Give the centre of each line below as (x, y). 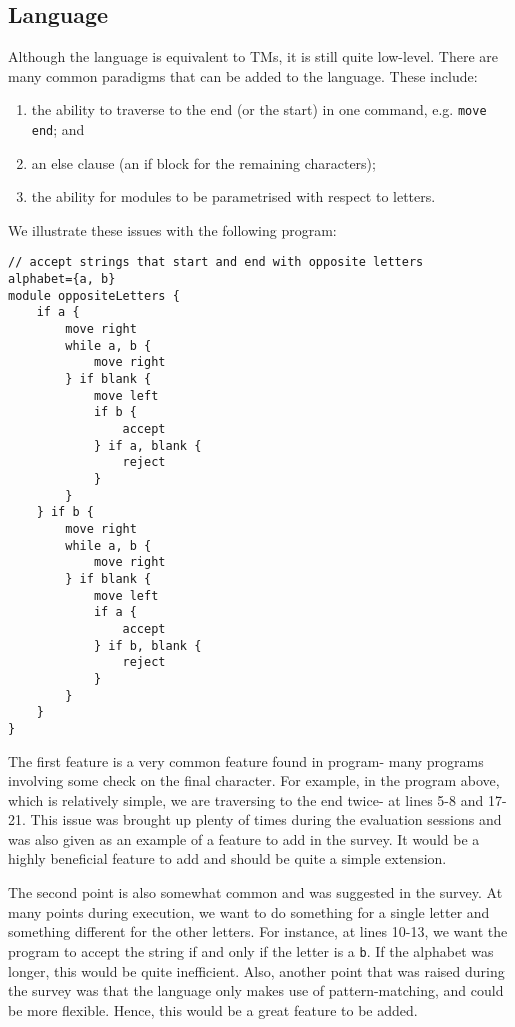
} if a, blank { (147, 445)
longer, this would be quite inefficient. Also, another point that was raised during (256, 970)
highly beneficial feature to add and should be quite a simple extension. (227, 858)
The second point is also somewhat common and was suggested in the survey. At (255, 892)
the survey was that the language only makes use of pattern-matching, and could (256, 990)
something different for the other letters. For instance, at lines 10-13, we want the (258, 931)
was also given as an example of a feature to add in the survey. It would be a (244, 838)
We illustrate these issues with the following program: (172, 229)
